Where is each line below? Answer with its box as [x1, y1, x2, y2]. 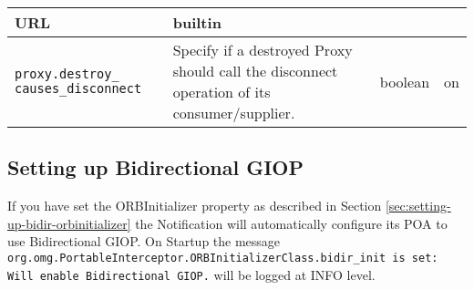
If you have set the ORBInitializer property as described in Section [7, 196, 382, 215]
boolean [379, 70, 430, 92]
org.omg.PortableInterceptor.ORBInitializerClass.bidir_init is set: [7, 251, 438, 264]
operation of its [172, 81, 271, 102]
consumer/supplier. [172, 102, 295, 123]
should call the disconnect [172, 60, 338, 81]
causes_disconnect [15, 81, 142, 96]
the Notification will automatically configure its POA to [135, 213, 448, 233]
